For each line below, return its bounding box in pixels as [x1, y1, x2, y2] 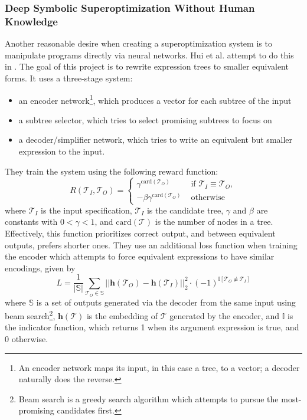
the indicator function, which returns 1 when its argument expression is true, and [5, 321, 299, 333]
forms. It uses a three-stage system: [5, 71, 133, 84]
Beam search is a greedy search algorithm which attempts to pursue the [18, 392, 279, 405]
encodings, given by [5, 261, 76, 274]
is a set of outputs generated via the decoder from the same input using [36, 296, 296, 308]
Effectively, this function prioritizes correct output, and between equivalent [5, 227, 276, 239]
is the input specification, [41, 204, 132, 216]
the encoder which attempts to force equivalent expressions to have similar [5, 250, 275, 262]
